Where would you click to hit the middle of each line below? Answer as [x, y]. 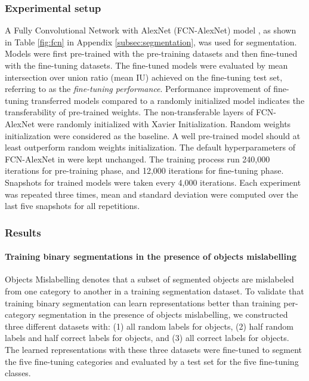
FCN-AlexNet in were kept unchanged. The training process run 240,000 [137, 159]
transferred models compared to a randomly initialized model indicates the [168, 100]
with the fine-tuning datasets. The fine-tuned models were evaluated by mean [146, 65]
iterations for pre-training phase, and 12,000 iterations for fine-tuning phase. [144, 170]
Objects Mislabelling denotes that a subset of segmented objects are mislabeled [149, 279]
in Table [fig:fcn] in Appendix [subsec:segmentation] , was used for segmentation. [151, 42]
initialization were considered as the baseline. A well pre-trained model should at [153, 135]
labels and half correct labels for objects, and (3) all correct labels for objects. [147, 338]
